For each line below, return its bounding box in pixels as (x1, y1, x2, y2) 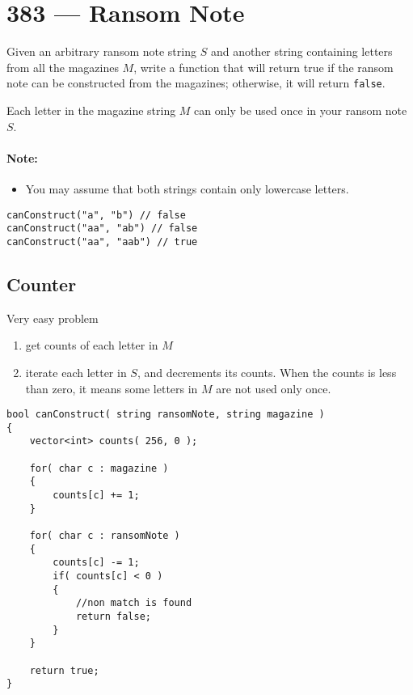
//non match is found (75, 597, 192, 609)
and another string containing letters (210, 43, 393, 60)
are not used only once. (216, 379, 331, 396)
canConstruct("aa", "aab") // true (6, 235, 198, 248)
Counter (6, 271, 77, 296)
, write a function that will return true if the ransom (133, 58, 394, 75)
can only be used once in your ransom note (194, 101, 407, 118)
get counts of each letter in (25, 337, 158, 354)
